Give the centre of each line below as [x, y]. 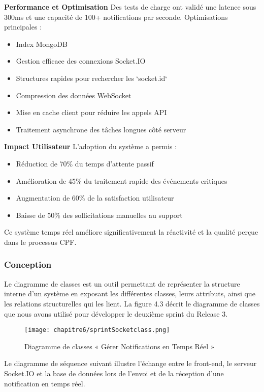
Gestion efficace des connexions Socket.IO [81, 61]
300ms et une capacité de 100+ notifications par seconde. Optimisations [116, 17]
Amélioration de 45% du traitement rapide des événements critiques [122, 180]
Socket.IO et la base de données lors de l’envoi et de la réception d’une [114, 373]
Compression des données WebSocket [74, 95]
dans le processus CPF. [40, 242]
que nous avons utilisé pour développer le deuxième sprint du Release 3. [116, 313]
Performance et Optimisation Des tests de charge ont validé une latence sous [130, 7]
